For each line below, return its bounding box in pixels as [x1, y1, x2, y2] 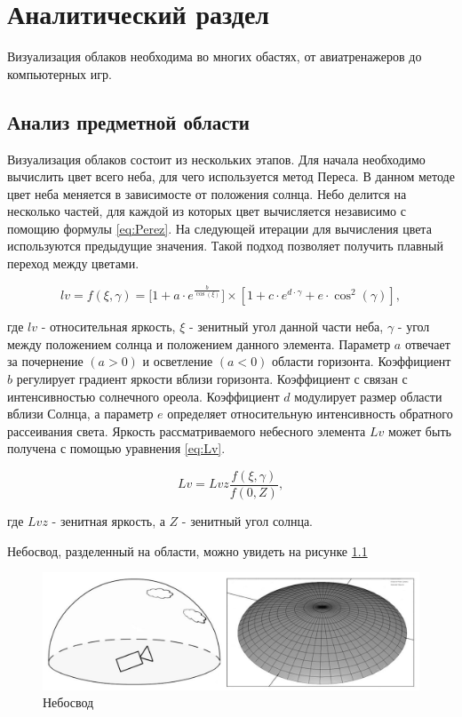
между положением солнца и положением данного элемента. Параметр [7, 334, 391, 353]
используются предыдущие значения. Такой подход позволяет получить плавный [7, 236, 443, 255]
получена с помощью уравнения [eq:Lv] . [7, 439, 226, 458]
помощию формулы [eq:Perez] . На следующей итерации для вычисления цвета [7, 219, 432, 237]
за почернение [7, 352, 84, 370]
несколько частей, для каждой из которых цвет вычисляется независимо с [7, 202, 406, 220]
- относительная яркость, [41, 317, 176, 336]
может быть [387, 421, 451, 440]
